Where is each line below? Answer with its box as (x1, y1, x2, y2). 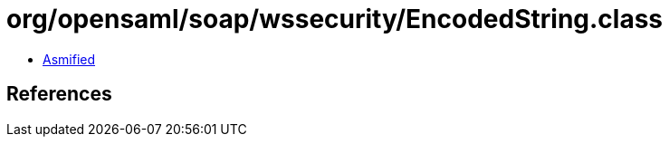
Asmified (43, 51, 96, 67)
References (6, 82, 112, 106)
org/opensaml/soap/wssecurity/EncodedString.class (6, 4, 664, 34)
